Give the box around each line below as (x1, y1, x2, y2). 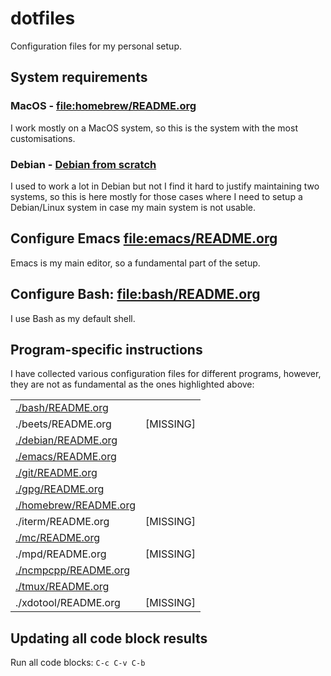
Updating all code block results (10, 630, 208, 647)
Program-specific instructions (10, 341, 203, 358)
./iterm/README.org (15, 515, 110, 529)
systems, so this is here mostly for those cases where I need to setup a (10, 190, 303, 202)
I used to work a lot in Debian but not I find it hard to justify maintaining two (10, 180, 320, 192)
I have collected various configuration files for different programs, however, (10, 368, 322, 380)
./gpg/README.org (15, 482, 105, 496)
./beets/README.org (15, 417, 112, 431)
